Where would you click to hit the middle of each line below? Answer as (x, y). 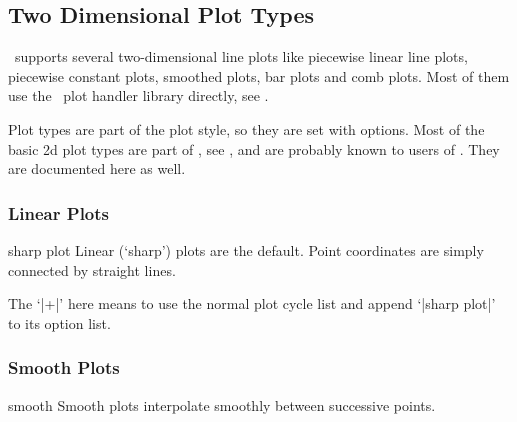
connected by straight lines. (92, 269)
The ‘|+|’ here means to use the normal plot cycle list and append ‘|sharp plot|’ (252, 303)
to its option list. (59, 322)
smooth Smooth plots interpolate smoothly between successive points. (222, 404)
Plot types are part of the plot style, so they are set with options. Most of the (246, 128)
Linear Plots (59, 212)
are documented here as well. (97, 168)
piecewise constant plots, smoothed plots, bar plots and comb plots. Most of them (259, 75)
